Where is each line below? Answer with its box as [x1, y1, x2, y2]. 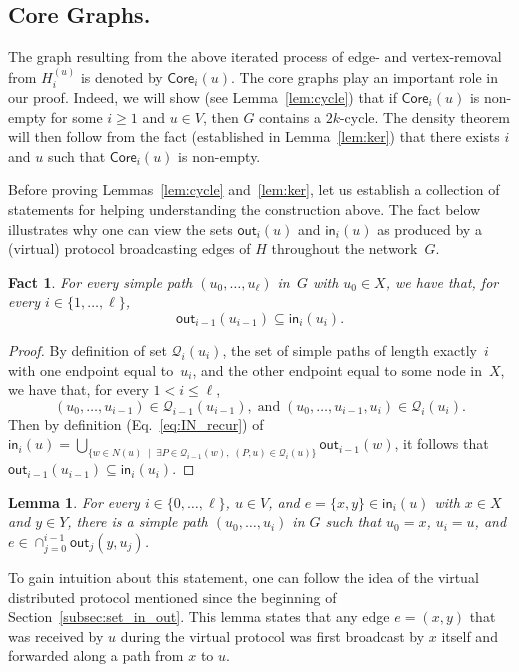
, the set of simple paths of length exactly [222, 339, 477, 360]
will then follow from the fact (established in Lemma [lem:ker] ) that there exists [8, 126, 500, 147]
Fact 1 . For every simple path [8, 271, 193, 292]
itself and [441, 625, 498, 646]
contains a [259, 106, 321, 127]
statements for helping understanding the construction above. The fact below [8, 199, 481, 219]
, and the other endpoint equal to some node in [192, 359, 482, 380]
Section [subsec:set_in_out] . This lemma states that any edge [8, 606, 390, 627]
